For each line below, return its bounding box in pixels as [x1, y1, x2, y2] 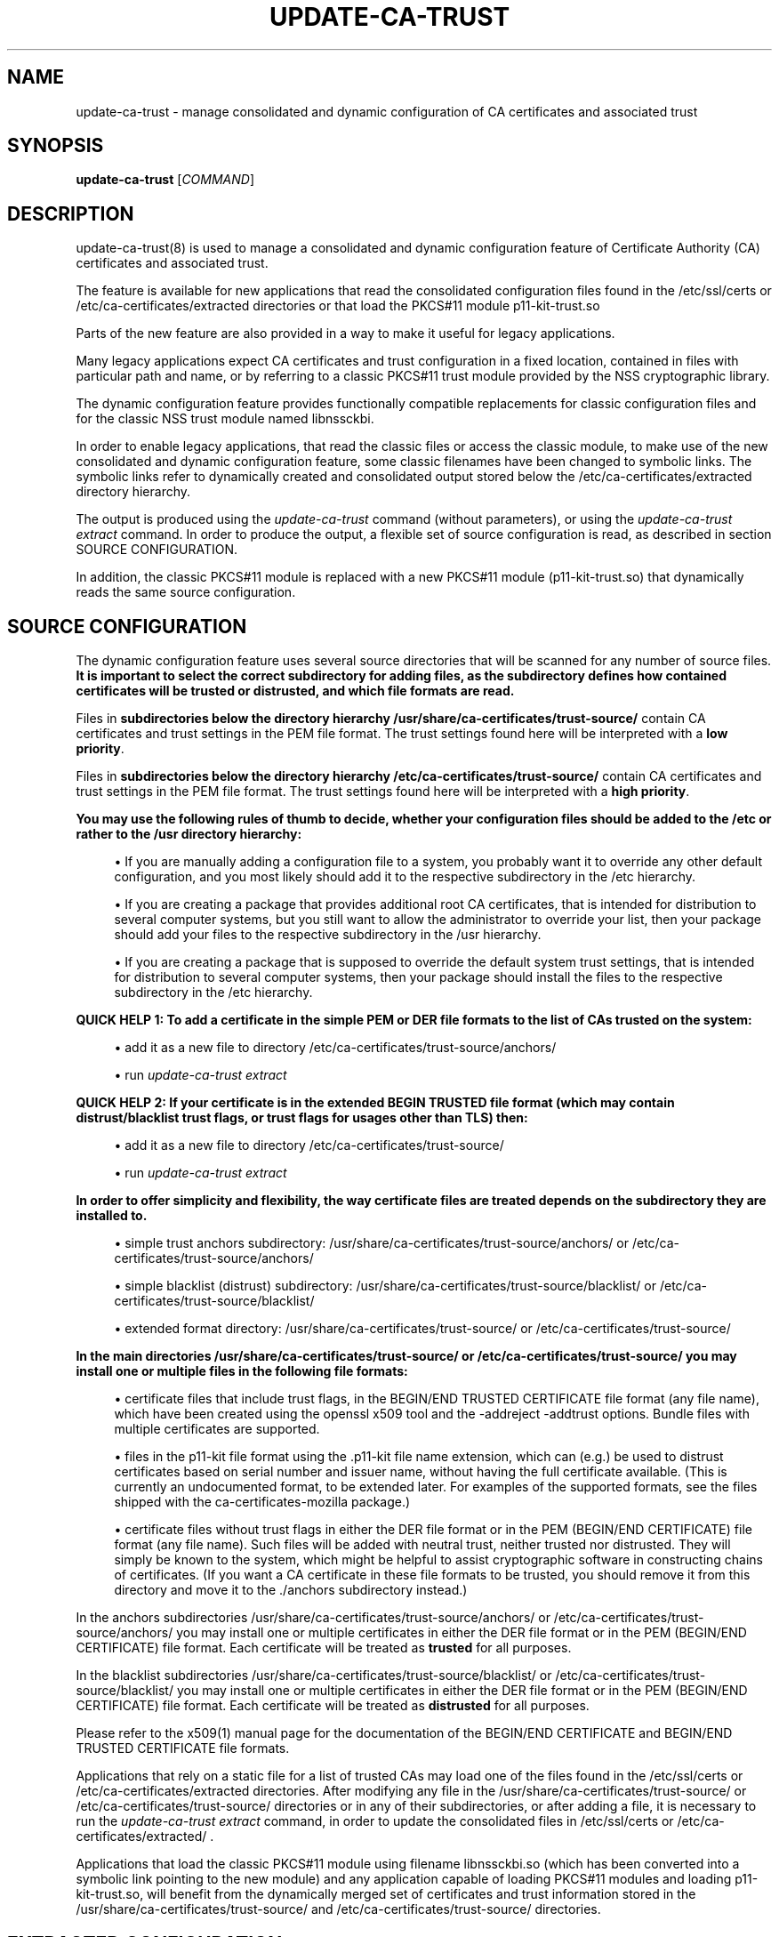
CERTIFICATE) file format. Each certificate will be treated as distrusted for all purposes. [76, 1698, 590, 1714]
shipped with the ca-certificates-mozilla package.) [114, 1494, 411, 1510]
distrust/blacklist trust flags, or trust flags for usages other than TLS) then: [76, 1110, 528, 1126]
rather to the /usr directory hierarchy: [76, 826, 302, 842]
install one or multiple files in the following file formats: [76, 1363, 408, 1379]
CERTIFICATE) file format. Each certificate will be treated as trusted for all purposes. [76, 1640, 572, 1656]
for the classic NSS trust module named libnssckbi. [76, 411, 374, 427]
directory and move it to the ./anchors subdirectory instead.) [114, 1582, 468, 1598]
